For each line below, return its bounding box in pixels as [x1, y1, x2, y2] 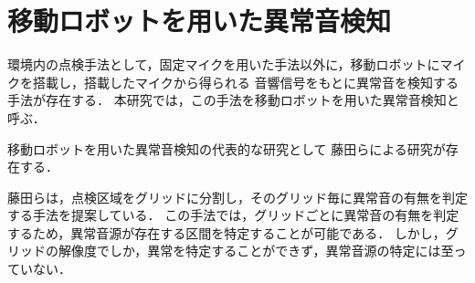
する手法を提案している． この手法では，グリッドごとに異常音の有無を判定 [7, 205, 459, 225]
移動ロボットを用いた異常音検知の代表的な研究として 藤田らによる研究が [7, 139, 446, 158]
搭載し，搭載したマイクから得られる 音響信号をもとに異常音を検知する [32, 72, 459, 91]
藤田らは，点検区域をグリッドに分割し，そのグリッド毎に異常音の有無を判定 [7, 187, 468, 206]
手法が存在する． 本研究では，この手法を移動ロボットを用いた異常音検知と [7, 90, 459, 110]
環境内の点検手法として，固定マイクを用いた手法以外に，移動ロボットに [7, 55, 440, 74]
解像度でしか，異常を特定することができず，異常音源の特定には [58, 241, 441, 260]
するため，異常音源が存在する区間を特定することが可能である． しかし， [7, 223, 446, 242]
